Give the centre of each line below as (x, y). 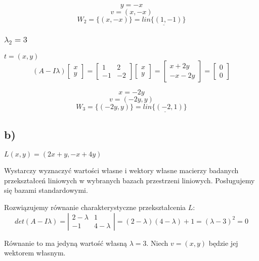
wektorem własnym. (35, 253)
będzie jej (223, 243)
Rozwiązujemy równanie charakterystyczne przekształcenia (95, 207)
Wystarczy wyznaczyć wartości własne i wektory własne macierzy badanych (121, 170)
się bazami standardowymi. (46, 190)
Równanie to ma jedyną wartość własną (66, 243)
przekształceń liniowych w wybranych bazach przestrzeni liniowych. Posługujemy (129, 180)
